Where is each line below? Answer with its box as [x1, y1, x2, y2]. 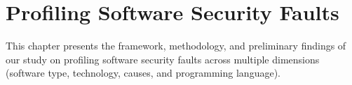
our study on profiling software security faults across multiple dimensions [6, 52, 320, 66]
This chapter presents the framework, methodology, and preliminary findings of [6, 38, 346, 53]
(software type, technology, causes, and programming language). [6, 65, 280, 80]
